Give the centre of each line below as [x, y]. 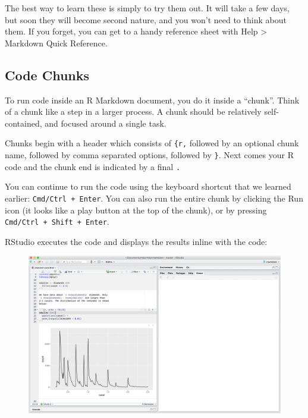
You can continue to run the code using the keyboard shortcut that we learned [148, 186]
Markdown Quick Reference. [56, 43]
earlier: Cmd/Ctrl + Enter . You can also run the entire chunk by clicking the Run [154, 198]
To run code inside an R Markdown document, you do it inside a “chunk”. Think [152, 100]
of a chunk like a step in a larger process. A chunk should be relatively [133, 111]
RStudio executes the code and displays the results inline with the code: [136, 241]
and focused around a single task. [106, 123]
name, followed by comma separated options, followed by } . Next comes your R [149, 155]
